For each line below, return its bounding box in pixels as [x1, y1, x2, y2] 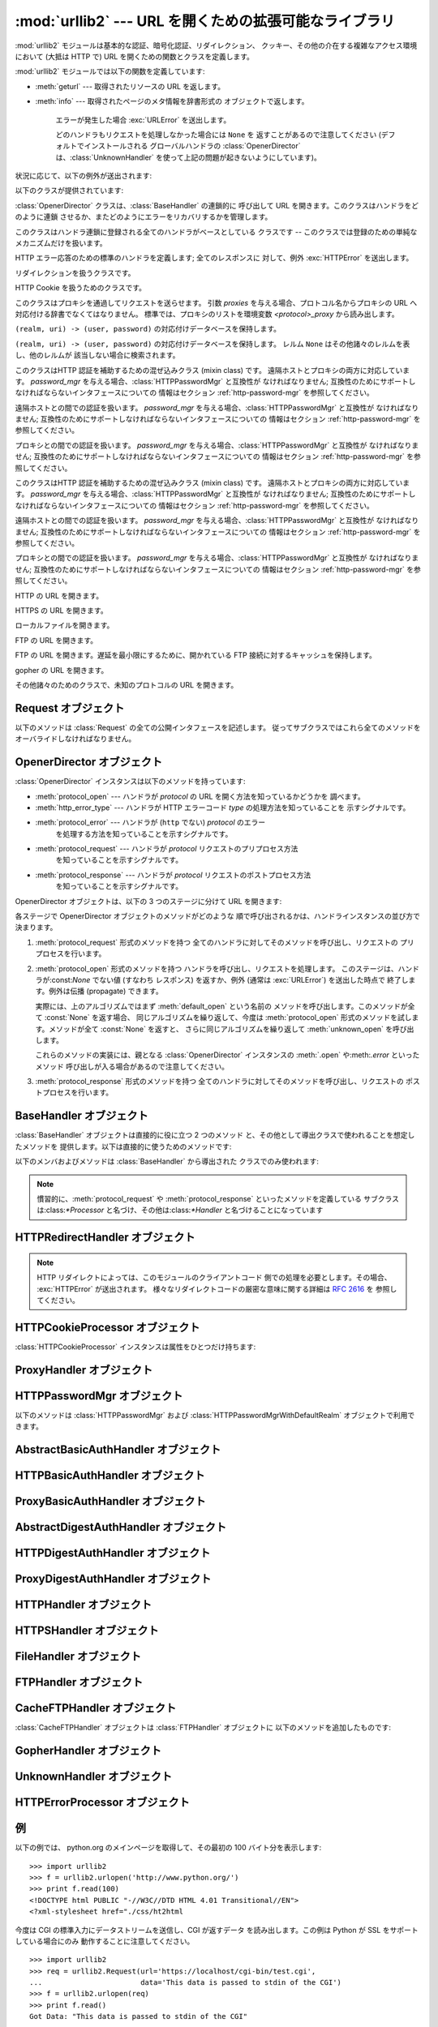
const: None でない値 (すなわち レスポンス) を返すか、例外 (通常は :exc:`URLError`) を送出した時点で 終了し [51, 975, 409, 984]
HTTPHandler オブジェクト [15, 1598, 152, 1612]
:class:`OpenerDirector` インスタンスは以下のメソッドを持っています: [15, 777, 247, 786]
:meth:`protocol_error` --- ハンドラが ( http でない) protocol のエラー [35, 817, 266, 827]
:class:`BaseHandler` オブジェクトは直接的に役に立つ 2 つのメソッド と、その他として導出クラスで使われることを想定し [15, 1130, 415, 1140]
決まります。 [15, 923, 58, 932]
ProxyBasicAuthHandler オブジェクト [15, 1494, 206, 1508]
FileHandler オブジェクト [15, 1650, 142, 1664]
